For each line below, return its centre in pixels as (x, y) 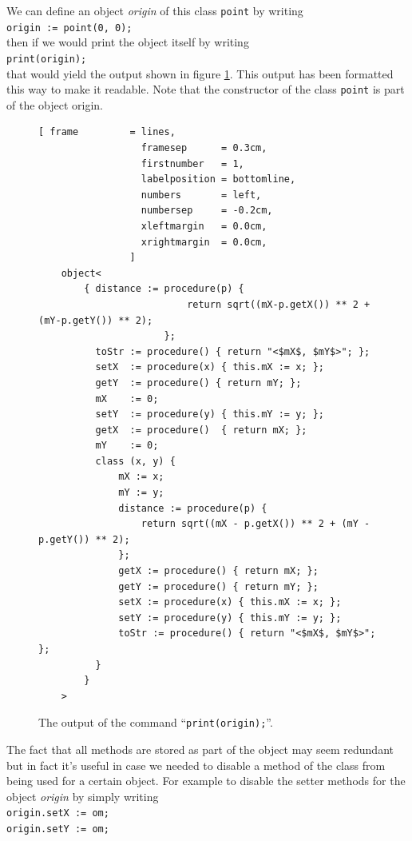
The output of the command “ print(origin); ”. (156, 722)
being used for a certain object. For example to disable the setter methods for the (206, 781)
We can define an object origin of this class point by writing (155, 10)
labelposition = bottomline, (218, 179)
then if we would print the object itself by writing (128, 42)
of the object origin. (55, 104)
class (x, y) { (135, 461)
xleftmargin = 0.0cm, (204, 226)
